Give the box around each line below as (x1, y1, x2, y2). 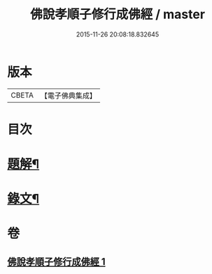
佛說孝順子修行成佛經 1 (7, 256, 106, 268)
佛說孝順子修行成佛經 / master (30, 6, 205, 22)
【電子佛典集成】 (40, 91, 97, 100)
